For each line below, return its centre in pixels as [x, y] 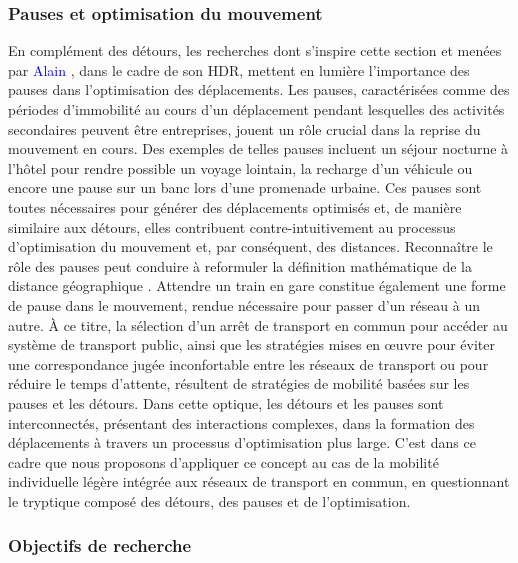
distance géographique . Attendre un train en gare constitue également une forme [257, 285]
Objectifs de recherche [100, 545]
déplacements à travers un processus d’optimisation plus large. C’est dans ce [242, 442]
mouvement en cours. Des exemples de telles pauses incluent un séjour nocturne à [258, 148]
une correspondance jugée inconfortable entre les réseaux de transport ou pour [248, 363]
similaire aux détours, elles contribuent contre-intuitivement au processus [232, 226]
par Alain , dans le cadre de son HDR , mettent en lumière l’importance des [239, 69]
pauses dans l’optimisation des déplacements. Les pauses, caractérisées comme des [259, 89]
